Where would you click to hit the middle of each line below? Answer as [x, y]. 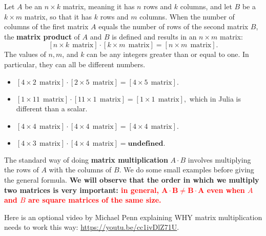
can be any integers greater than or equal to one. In [168, 54]
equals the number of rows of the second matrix [173, 26]
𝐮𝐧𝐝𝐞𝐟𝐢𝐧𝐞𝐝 [146, 143]
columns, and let [206, 6]
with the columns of [80, 170]
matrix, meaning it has [99, 6]
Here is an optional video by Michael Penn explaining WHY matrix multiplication [133, 217]
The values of [25, 54]
